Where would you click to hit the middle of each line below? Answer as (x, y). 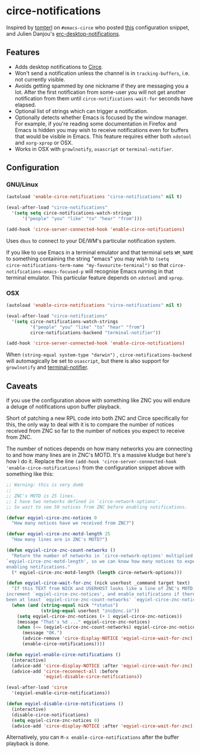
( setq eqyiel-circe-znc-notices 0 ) (56, 720)
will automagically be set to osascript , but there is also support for (88, 361)
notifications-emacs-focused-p (45, 272)
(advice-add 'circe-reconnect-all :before (65, 671)
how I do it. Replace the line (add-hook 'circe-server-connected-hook (91, 462)
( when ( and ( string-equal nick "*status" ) (65, 605)
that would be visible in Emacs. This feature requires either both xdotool (103, 136)
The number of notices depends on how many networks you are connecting (99, 449)
